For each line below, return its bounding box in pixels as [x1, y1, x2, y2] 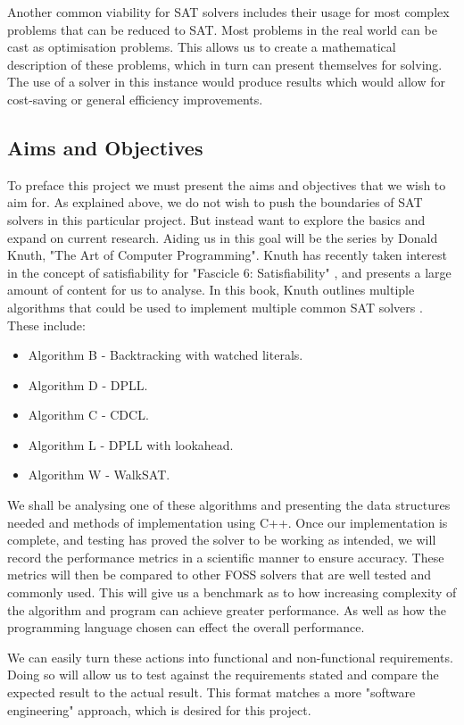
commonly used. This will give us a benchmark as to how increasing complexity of [7, 583, 457, 602]
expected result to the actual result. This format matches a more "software [7, 683, 416, 702]
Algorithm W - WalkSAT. [28, 465, 170, 484]
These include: [7, 315, 86, 334]
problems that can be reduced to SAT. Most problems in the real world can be [7, 20, 437, 38]
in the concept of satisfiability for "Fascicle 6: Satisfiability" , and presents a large [7, 262, 452, 281]
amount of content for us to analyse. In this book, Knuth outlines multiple [7, 280, 415, 299]
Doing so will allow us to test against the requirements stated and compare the [7, 665, 439, 684]
